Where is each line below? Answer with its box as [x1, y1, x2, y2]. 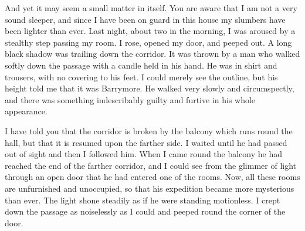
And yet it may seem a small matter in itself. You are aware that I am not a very [5, 2, 297, 13]
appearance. [5, 105, 48, 117]
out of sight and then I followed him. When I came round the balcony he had [5, 148, 283, 160]
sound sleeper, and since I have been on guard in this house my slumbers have [5, 13, 286, 25]
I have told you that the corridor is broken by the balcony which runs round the [5, 124, 293, 137]
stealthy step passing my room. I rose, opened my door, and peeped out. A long [5, 36, 292, 48]
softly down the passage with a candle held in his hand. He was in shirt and [5, 59, 277, 71]
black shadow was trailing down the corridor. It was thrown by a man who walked [5, 47, 300, 60]
